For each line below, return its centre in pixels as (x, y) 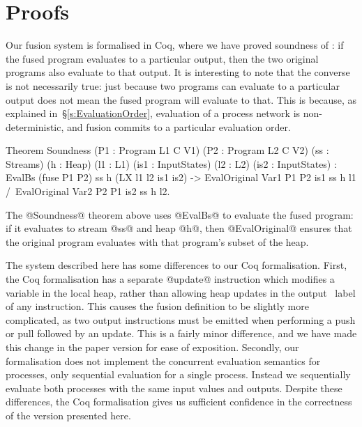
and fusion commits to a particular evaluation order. (179, 126)
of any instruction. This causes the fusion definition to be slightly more (157, 306)
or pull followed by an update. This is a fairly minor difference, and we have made (181, 333)
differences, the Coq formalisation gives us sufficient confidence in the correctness (179, 402)
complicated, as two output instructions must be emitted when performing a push (181, 319)
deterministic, (35, 126)
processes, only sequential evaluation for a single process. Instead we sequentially (178, 374)
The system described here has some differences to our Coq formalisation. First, (176, 265)
